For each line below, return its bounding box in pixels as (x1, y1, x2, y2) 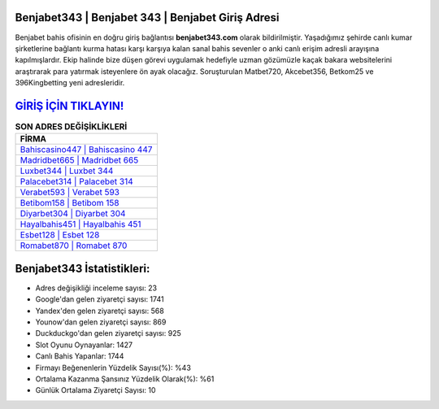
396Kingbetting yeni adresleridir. (15, 78, 125, 88)
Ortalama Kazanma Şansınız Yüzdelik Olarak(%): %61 (35, 374, 215, 384)
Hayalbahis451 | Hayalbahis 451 (20, 219, 141, 230)
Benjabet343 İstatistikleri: (15, 261, 150, 276)
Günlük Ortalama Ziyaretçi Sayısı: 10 (35, 385, 156, 395)
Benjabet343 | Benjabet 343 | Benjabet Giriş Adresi (15, 11, 280, 24)
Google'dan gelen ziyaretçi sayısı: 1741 (35, 294, 164, 304)
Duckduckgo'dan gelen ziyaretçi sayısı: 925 (35, 329, 182, 338)
